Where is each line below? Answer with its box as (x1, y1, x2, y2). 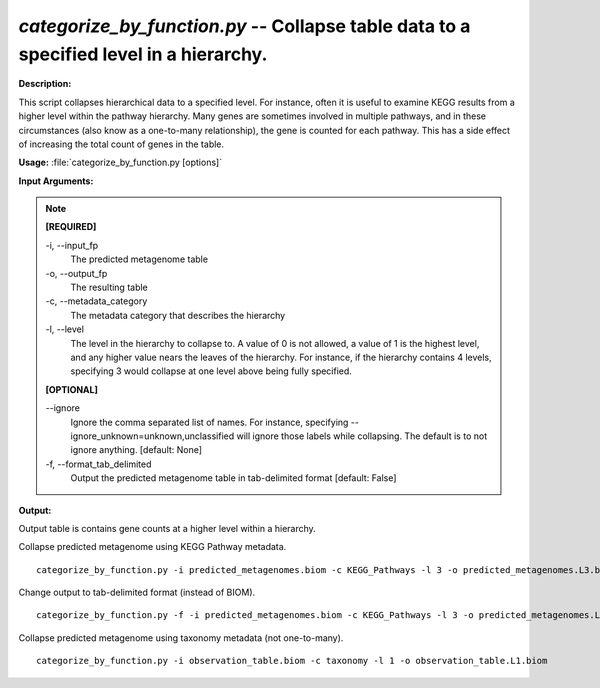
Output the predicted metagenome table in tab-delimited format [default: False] (70, 472, 397, 484)
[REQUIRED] (45, 221, 97, 233)
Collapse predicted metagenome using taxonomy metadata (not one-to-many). (18, 631, 344, 644)
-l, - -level (45, 323, 85, 335)
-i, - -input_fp (45, 239, 99, 251)
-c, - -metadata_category (45, 295, 148, 307)
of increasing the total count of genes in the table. (18, 138, 225, 150)
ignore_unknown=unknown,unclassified (70, 430, 235, 442)
